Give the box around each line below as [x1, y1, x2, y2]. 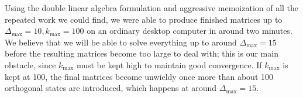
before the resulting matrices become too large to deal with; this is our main [5, 47, 278, 60]
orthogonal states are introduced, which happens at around [5, 82, 217, 94]
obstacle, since [5, 58, 56, 71]
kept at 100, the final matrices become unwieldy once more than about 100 [5, 70, 274, 82]
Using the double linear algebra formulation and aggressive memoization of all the [5, 2, 299, 13]
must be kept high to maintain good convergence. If [76, 58, 262, 71]
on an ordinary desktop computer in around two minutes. [87, 24, 292, 37]
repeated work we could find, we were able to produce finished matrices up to [5, 13, 283, 25]
